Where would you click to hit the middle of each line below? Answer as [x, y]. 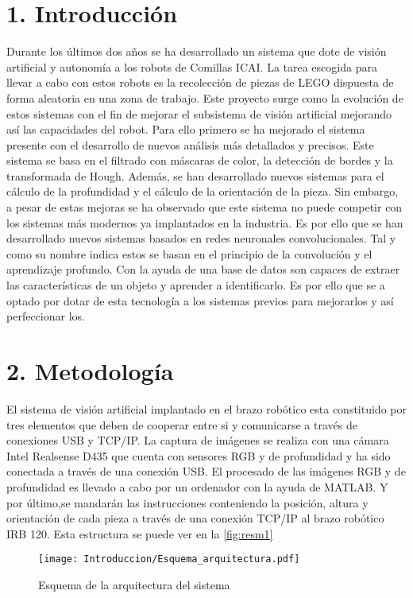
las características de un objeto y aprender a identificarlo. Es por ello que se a [196, 285]
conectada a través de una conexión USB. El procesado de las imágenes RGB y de [206, 471]
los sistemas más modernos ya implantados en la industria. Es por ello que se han [205, 222]
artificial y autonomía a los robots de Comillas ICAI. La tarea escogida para [192, 66]
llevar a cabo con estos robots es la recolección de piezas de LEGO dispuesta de [200, 82]
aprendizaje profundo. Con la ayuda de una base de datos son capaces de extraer [203, 269]
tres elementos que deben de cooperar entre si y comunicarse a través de [182, 424]
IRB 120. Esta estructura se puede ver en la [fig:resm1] [140, 533]
